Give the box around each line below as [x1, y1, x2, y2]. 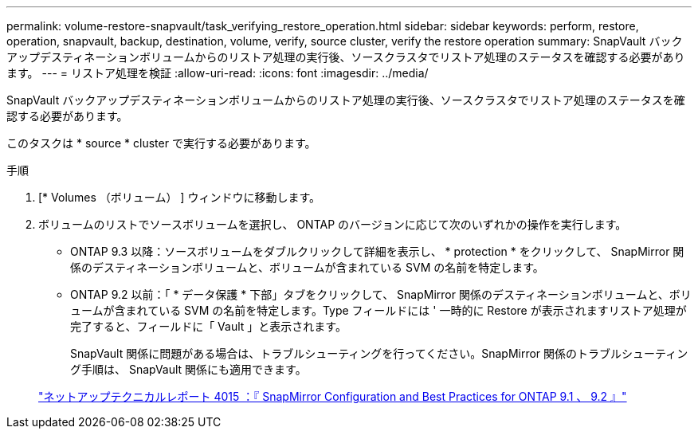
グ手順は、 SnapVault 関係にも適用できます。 [70, 362, 307, 376]
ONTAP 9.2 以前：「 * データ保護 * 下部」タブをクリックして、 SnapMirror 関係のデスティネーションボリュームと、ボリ [70, 288, 692, 301]
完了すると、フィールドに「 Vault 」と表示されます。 [70, 319, 347, 333]
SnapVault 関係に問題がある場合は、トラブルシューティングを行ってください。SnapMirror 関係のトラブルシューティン [70, 347, 688, 360]
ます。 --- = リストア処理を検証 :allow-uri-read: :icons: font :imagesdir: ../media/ [6, 66, 429, 80]
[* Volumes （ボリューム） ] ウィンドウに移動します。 [38, 190, 320, 204]
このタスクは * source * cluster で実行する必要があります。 [6, 136, 316, 150]
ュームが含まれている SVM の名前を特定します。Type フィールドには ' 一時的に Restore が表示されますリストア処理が [70, 304, 687, 317]
